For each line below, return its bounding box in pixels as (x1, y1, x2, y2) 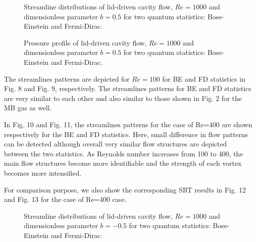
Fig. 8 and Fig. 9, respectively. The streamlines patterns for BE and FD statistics (4, 83, 252, 94)
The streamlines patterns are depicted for (4, 73, 130, 84)
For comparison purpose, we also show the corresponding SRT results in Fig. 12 (4, 184, 246, 194)
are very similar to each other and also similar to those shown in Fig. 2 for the (4, 93, 242, 103)
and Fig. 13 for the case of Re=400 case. (4, 194, 127, 204)
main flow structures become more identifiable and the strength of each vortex (4, 158, 242, 168)
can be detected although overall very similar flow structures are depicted (4, 139, 227, 149)
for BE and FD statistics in (162, 73, 246, 84)
